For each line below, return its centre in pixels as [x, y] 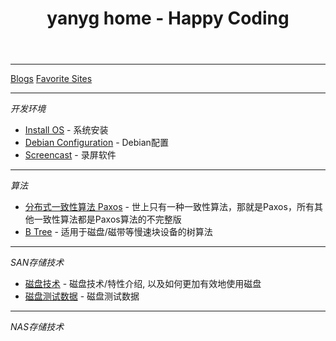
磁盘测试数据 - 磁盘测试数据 [82, 296]
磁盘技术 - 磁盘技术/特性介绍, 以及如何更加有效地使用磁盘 [143, 284]
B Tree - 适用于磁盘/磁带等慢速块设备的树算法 [118, 232]
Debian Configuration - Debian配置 [96, 143]
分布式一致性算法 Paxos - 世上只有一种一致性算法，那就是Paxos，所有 [169, 207]
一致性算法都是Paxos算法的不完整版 [107, 219]
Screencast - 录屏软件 [70, 155]
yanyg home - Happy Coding [168, 18]
